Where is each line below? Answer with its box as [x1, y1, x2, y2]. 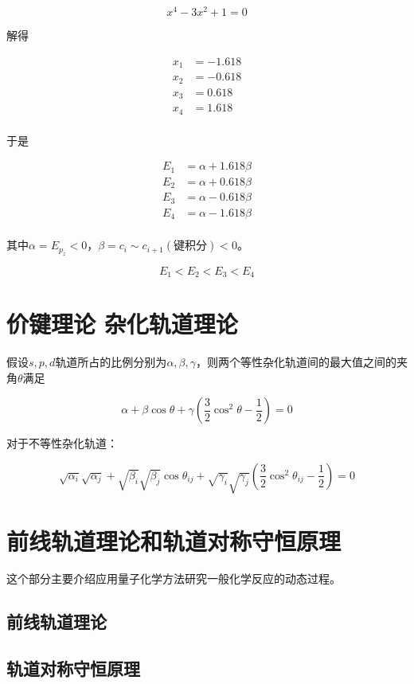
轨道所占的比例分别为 [55, 354, 167, 370]
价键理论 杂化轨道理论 [6, 307, 238, 340]
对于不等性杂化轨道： [6, 435, 118, 451]
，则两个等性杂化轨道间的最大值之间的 [196, 354, 397, 370]
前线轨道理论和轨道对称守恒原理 [6, 524, 342, 557]
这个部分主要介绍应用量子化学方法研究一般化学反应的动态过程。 [6, 570, 341, 587]
